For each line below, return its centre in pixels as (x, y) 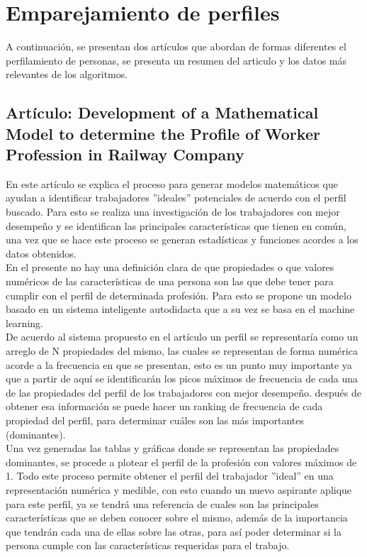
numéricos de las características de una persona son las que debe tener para (170, 281)
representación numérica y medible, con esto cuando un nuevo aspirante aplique (179, 489)
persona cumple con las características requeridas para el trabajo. (148, 545)
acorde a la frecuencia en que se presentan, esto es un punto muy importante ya (179, 364)
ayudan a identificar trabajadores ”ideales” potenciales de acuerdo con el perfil (176, 198)
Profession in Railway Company (125, 154)
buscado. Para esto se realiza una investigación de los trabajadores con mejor (173, 212)
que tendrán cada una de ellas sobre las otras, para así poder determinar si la (174, 531)
